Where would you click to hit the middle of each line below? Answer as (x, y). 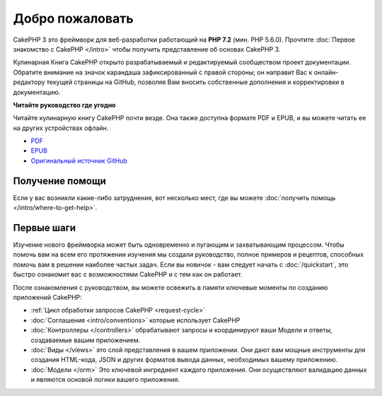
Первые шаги (44, 227)
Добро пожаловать (73, 18)
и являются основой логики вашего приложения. (105, 380)
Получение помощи (59, 181)
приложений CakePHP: (48, 297)
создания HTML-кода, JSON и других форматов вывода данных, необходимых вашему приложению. (184, 360)
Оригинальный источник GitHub (79, 161)
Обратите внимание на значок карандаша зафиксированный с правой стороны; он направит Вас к (163, 72)
